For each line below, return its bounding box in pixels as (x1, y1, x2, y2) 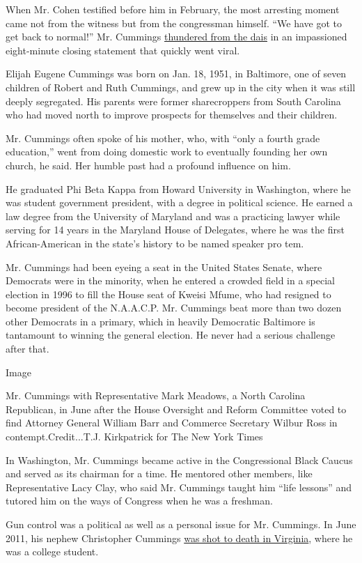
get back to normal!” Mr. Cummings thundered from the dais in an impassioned (6, 29, 347, 44)
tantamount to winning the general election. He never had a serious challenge (6, 327, 336, 342)
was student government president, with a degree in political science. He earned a (6, 195, 353, 210)
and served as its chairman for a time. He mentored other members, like (6, 466, 313, 481)
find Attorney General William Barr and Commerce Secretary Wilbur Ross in (6, 415, 338, 430)
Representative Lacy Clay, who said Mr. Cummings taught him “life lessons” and (6, 479, 352, 494)
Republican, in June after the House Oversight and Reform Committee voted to (6, 401, 347, 416)
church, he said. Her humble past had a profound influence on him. (6, 157, 291, 172)
